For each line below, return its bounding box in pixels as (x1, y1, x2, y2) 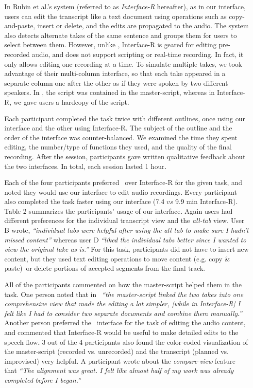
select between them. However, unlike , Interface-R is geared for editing (4, 39, 217, 50)
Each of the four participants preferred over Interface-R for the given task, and (4, 177, 242, 187)
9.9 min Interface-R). (175, 196, 238, 206)
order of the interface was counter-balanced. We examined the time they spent (4, 132, 237, 142)
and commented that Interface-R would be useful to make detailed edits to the (4, 327, 238, 337)
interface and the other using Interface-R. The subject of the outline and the (4, 123, 232, 133)
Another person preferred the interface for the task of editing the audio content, (4, 317, 246, 328)
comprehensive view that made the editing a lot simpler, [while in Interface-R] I (4, 298, 241, 309)
